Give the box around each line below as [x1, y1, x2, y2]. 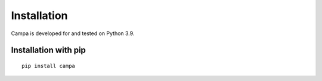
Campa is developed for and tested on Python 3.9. [11, 30, 135, 37]
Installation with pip [11, 45, 86, 55]
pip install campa [21, 63, 76, 69]
